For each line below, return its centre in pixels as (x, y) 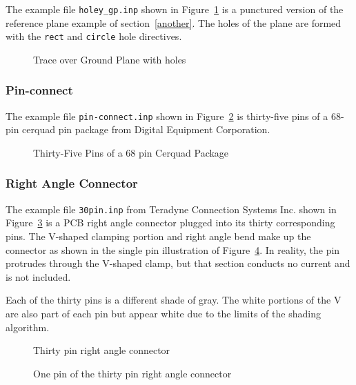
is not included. (38, 276)
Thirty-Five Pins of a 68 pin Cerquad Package (131, 152)
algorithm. (28, 327)
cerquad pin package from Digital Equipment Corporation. (146, 129)
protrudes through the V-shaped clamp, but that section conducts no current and (178, 263)
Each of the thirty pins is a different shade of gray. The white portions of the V (174, 300)
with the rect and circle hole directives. (94, 36)
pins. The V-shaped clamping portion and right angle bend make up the (158, 236)
